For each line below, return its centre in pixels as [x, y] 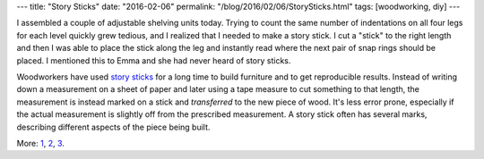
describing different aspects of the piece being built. [113, 127]
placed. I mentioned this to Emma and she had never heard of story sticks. [154, 60]
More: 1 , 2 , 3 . [40, 143]
